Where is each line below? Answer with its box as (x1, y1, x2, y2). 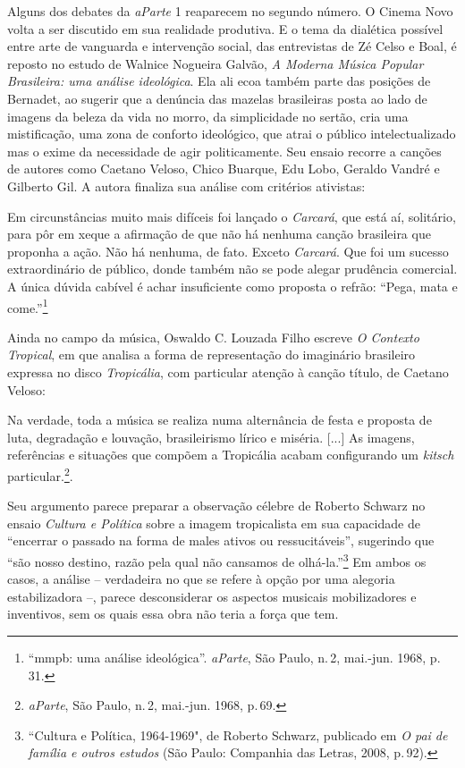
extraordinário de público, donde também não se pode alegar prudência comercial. (7, 259, 458, 278)
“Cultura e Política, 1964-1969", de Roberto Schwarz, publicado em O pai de (28, 725, 448, 744)
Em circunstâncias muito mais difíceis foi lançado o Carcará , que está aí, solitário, (7, 207, 456, 225)
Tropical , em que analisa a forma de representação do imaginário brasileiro (7, 345, 416, 364)
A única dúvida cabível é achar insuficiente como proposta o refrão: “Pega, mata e (7, 276, 458, 295)
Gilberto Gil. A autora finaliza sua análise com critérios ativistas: (7, 176, 366, 195)
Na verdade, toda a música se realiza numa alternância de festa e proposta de (7, 410, 432, 429)
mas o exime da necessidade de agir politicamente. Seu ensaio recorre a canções (7, 141, 442, 160)
